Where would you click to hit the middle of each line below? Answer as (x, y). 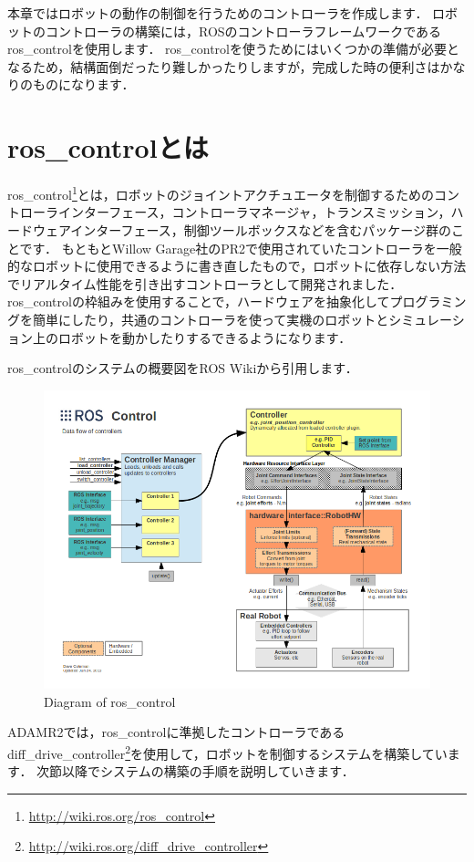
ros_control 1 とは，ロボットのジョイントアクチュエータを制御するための (221, 193)
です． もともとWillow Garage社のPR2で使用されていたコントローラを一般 (241, 248)
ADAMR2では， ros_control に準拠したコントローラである (176, 732)
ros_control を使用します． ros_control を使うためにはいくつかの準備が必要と (234, 49)
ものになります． (83, 84)
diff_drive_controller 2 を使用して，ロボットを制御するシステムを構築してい (227, 752)
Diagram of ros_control (110, 701)
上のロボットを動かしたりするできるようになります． (192, 337)
